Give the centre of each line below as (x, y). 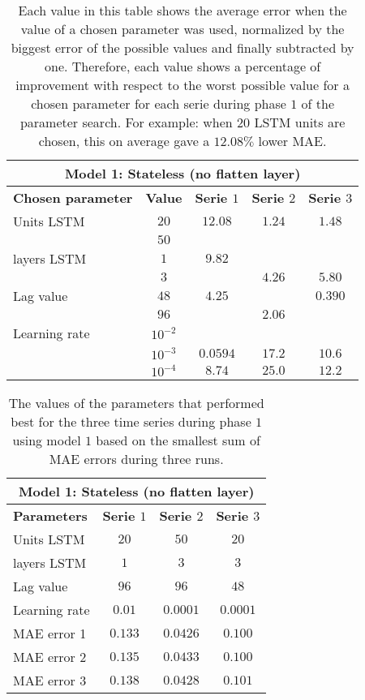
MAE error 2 (50, 657)
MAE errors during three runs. (136, 459)
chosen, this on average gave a (124, 141)
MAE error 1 (50, 633)
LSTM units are (300, 122)
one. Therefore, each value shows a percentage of (182, 66)
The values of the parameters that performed (136, 403)
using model (47, 440)
